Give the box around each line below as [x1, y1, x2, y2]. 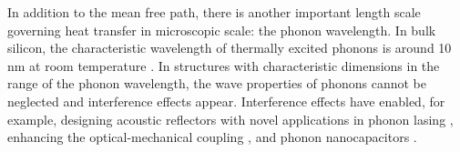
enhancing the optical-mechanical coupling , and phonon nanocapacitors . [7, 127, 417, 147]
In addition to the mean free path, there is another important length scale [7, 3, 421, 21]
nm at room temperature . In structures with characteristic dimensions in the [7, 56, 440, 75]
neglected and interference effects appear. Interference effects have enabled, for [7, 91, 445, 110]
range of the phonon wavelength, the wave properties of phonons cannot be [7, 74, 426, 93]
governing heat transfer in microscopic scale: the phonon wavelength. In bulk [7, 20, 436, 39]
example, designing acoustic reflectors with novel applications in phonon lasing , [7, 109, 454, 128]
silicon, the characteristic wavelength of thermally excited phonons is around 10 [7, 38, 452, 57]
